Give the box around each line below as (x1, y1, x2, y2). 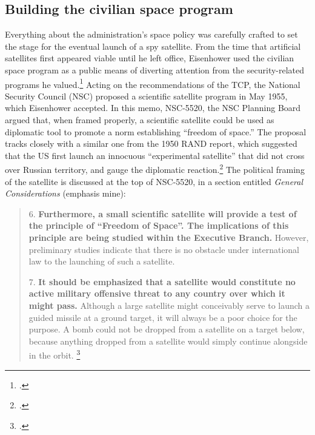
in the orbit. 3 (28, 347, 81, 362)
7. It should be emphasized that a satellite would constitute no (28, 275, 296, 288)
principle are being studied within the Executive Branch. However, (28, 231, 309, 244)
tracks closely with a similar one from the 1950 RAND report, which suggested (5, 137, 297, 150)
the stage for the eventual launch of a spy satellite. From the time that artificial (5, 39, 301, 52)
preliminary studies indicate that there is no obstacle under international (28, 243, 300, 255)
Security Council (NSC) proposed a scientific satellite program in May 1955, (5, 89, 288, 102)
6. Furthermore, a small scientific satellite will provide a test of (28, 207, 297, 220)
